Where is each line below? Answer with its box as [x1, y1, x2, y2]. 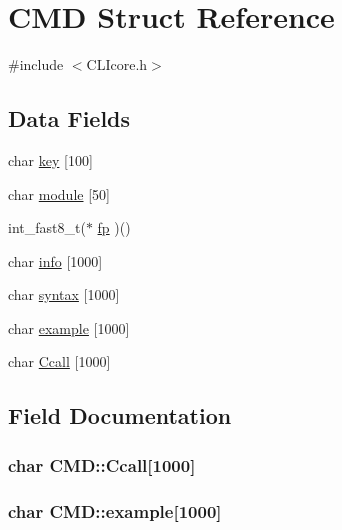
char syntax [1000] [8, 284, 120, 305]
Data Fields [8, 103, 131, 134]
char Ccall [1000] [8, 351, 111, 372]
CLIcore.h [86, 54, 148, 75]
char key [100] [8, 149, 93, 170]
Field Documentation [8, 400, 232, 431]
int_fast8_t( [8, 217, 86, 238]
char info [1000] [8, 250, 103, 271]
